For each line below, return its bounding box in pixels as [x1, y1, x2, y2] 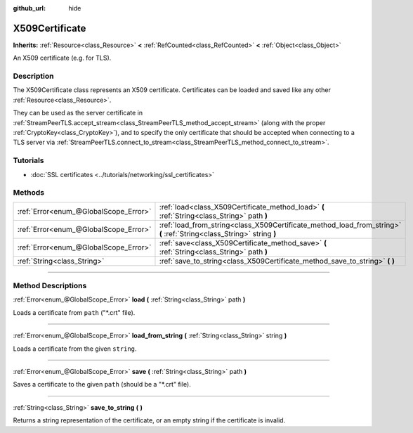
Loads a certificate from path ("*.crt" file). [13, 308, 136, 316]
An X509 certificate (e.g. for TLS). [13, 53, 112, 63]
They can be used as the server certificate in [13, 109, 143, 117]
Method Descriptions [13, 281, 87, 291]
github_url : [13, 4, 46, 12]
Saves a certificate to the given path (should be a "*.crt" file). [13, 380, 191, 389]
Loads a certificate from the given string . [13, 344, 137, 353]
